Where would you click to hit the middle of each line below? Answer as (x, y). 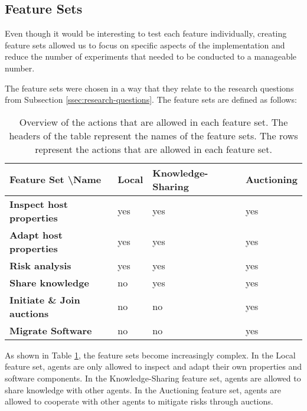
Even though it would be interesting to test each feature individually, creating (146, 33)
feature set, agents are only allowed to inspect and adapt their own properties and (153, 366)
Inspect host (39, 204)
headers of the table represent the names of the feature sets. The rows (153, 135)
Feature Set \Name (55, 180)
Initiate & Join (45, 299)
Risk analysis (40, 265)
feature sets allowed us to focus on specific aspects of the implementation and (145, 45)
